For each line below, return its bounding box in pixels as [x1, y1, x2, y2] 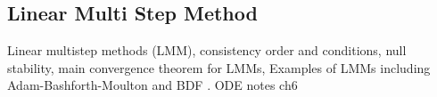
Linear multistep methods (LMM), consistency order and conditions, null [7, 41, 407, 60]
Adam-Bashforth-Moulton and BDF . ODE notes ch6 [7, 76, 298, 94]
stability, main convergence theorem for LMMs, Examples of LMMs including [7, 58, 431, 77]
